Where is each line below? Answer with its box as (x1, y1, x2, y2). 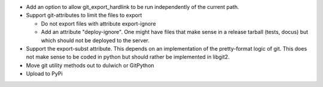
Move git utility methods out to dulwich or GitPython (26, 61, 155, 69)
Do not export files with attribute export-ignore (41, 20, 156, 27)
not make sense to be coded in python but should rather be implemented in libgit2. (26, 54, 230, 61)
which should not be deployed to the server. (41, 36, 150, 44)
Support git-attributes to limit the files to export (26, 12, 142, 19)
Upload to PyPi (26, 70, 63, 77)
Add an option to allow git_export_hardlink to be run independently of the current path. (26, 4, 239, 10)
